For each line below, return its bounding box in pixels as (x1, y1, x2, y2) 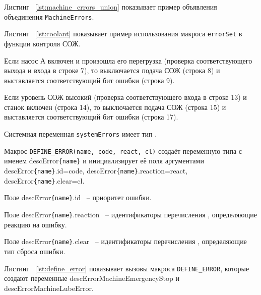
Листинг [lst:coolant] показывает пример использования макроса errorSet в (4, 28, 242, 39)
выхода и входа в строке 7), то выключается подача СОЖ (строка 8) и (4, 65, 220, 76)
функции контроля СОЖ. (4, 38, 81, 48)
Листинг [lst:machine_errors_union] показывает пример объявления (4, 2, 217, 12)
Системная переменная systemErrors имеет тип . (4, 129, 157, 139)
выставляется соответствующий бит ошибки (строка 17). (4, 111, 178, 122)
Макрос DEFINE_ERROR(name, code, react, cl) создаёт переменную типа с (4, 145, 242, 156)
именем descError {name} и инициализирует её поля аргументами (4, 155, 204, 166)
